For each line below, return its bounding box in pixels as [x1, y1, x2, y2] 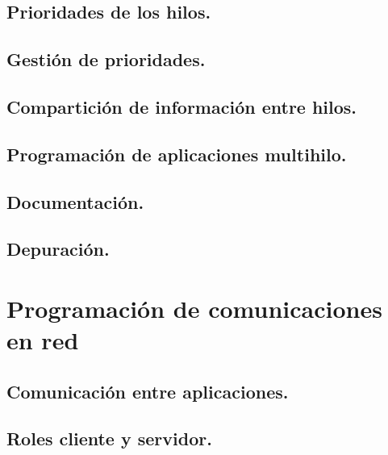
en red [6, 324, 79, 357]
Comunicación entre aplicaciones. [6, 378, 289, 403]
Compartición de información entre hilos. [6, 94, 357, 119]
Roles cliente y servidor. [6, 426, 212, 451]
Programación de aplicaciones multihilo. [6, 141, 347, 166]
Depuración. [6, 236, 110, 261]
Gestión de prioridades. [6, 47, 206, 72]
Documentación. [6, 189, 144, 214]
